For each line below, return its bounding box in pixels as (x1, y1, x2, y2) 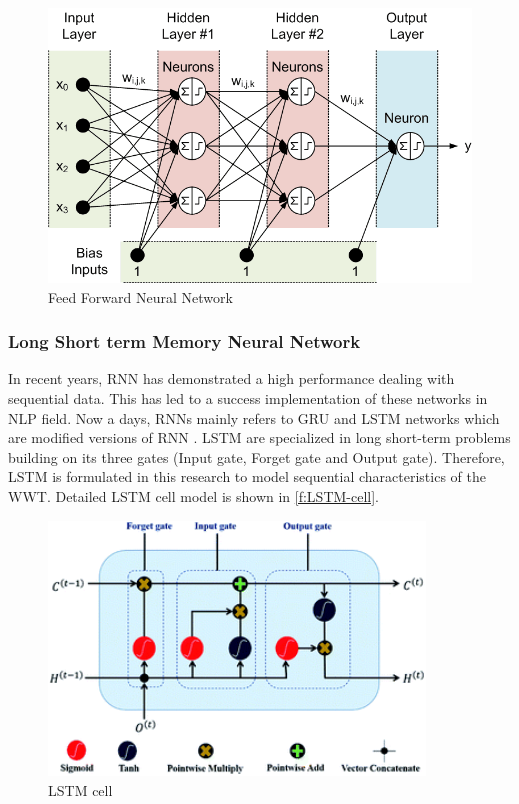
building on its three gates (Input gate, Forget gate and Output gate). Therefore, (8, 446, 505, 467)
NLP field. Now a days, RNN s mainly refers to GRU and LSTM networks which (8, 407, 500, 428)
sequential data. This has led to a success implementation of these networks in (8, 388, 488, 409)
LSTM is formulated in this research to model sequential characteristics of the (8, 466, 486, 487)
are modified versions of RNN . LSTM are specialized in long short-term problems (8, 427, 511, 448)
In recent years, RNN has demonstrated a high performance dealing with (8, 368, 455, 389)
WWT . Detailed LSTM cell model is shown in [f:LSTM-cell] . (8, 486, 380, 507)
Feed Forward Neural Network (48, 286, 233, 307)
